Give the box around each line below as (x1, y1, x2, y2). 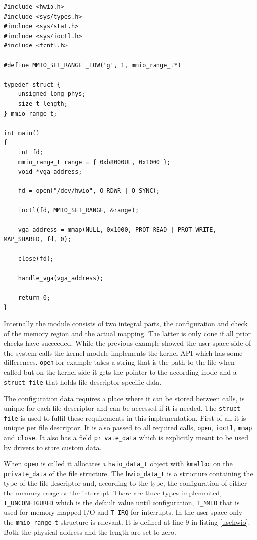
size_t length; (18, 100, 68, 107)
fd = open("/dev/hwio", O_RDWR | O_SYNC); (18, 187, 160, 195)
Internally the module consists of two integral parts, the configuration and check (4, 318, 248, 328)
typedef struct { (4, 81, 61, 88)
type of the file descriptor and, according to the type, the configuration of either (4, 478, 247, 488)
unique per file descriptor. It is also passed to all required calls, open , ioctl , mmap (4, 422, 252, 433)
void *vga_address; (18, 168, 82, 176)
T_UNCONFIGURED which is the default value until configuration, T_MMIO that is (4, 497, 240, 507)
